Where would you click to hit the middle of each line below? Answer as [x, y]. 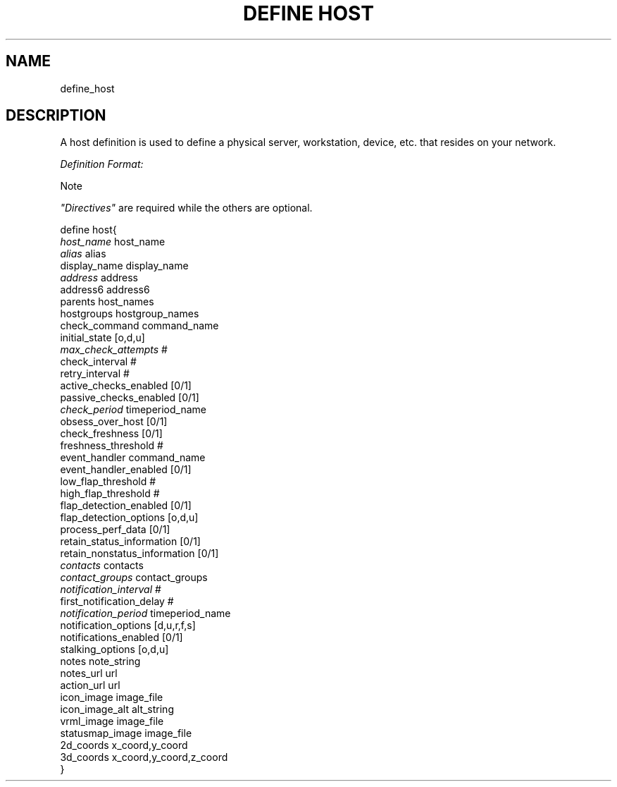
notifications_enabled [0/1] [121, 637]
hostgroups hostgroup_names [130, 314]
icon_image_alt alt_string [117, 709]
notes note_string [100, 661]
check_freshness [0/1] [111, 434]
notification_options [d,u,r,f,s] [128, 626]
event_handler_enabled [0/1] [126, 470]
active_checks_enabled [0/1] [126, 386]
